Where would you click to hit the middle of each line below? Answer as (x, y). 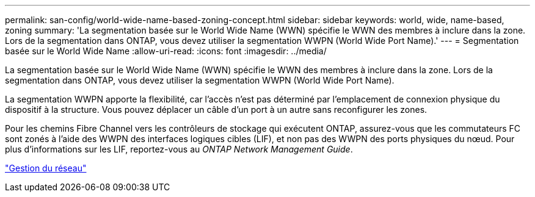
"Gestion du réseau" (46, 168)
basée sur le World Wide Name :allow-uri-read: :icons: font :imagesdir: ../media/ (166, 51)
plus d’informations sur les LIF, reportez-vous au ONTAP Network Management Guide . (179, 149)
